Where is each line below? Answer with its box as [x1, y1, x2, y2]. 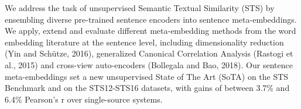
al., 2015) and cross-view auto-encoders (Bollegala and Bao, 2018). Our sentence [5, 58, 293, 71]
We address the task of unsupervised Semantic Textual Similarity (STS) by [5, 2, 275, 13]
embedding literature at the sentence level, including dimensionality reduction [5, 36, 284, 48]
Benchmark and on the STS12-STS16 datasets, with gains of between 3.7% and [5, 82, 290, 94]
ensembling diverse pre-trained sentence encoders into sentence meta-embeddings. [5, 13, 297, 25]
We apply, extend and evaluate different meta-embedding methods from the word [5, 24, 296, 37]
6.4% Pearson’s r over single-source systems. [5, 93, 163, 105]
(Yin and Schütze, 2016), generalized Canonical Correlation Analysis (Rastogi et [5, 47, 293, 59]
